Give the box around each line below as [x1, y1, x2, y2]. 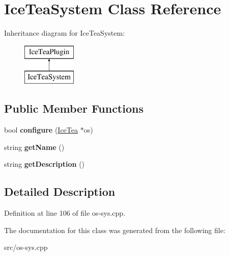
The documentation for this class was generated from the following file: [4, 224, 225, 235]
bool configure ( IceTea [4, 124, 78, 135]
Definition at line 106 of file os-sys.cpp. [4, 208, 126, 218]
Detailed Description [4, 184, 116, 199]
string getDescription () [4, 159, 85, 169]
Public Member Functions [4, 100, 144, 116]
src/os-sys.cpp [4, 242, 48, 252]
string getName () [4, 141, 65, 152]
